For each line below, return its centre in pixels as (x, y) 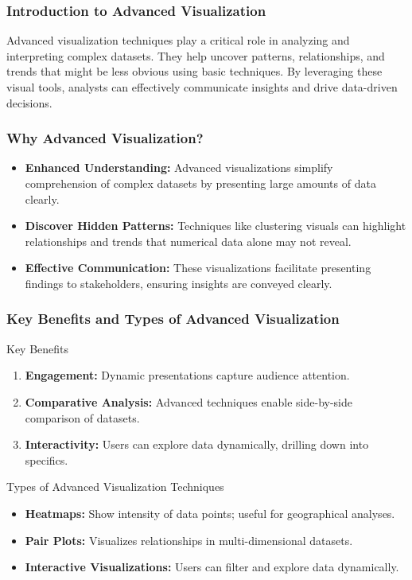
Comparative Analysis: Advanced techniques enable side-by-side (189, 401)
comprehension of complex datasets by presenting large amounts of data (200, 183)
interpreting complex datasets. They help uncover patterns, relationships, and (196, 55)
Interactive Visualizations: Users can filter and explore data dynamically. (212, 567)
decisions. (29, 102)
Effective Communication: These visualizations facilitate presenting (198, 268)
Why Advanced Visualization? (105, 138)
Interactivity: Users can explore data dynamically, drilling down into (197, 444)
